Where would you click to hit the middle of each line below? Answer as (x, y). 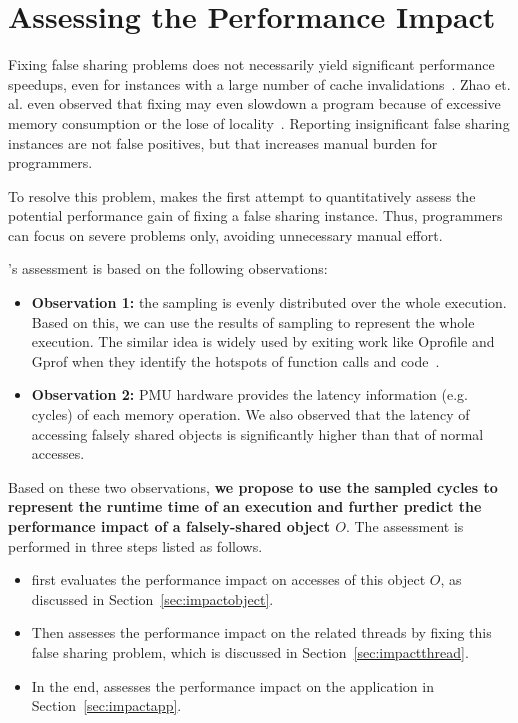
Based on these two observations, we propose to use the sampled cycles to (253, 486)
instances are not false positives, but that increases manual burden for (223, 142)
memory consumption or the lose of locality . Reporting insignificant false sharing (259, 122)
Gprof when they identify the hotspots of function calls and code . (235, 360)
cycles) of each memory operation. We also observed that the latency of (250, 414)
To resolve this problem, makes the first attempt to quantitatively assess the (242, 195)
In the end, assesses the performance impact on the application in (232, 685)
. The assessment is (404, 526)
